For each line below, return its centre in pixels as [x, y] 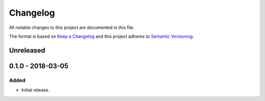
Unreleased [27, 50]
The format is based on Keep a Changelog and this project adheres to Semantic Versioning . [101, 36]
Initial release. [35, 90]
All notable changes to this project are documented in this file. [72, 27]
